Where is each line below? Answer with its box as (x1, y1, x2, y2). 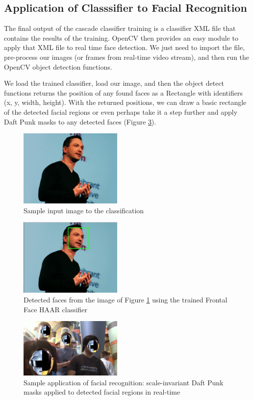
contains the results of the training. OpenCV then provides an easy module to (4, 32, 239, 43)
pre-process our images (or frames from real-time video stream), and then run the (4, 51, 250, 62)
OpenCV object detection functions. (4, 61, 112, 72)
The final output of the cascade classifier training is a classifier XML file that (4, 23, 236, 33)
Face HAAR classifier (24, 304, 88, 314)
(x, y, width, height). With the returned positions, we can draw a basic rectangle (4, 97, 247, 107)
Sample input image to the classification (24, 205, 144, 215)
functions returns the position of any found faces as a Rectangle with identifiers (4, 87, 243, 98)
